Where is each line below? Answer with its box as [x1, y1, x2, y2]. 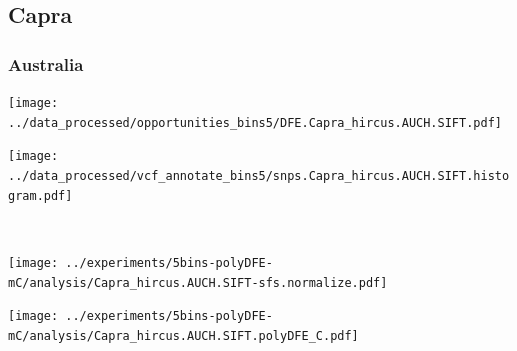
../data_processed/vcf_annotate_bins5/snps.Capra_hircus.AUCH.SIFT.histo [8, 168, 510, 183]
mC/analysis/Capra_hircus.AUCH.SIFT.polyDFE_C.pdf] [8, 328, 359, 343]
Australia [8, 51, 84, 76]
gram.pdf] [8, 188, 73, 203]
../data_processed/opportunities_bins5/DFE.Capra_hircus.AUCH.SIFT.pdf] [8, 115, 502, 130]
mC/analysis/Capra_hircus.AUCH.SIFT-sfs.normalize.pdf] [8, 275, 388, 290]
